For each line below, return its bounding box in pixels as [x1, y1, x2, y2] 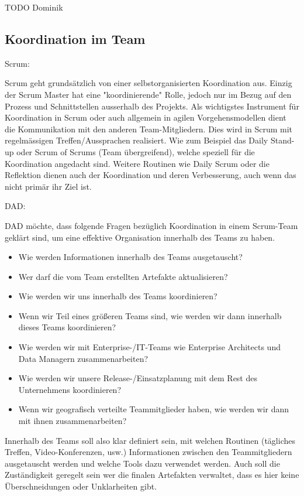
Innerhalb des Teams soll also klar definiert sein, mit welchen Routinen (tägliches [5, 434, 295, 446]
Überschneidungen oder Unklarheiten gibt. [5, 480, 157, 492]
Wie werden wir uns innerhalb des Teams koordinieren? [18, 290, 217, 302]
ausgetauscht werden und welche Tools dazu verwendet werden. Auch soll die [5, 457, 280, 469]
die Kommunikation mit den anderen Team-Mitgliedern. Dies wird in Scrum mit [5, 122, 292, 135]
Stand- [270, 134, 295, 146]
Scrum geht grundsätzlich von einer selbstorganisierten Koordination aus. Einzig [5, 77, 292, 89]
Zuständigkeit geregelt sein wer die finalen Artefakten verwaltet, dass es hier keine [5, 468, 299, 481]
